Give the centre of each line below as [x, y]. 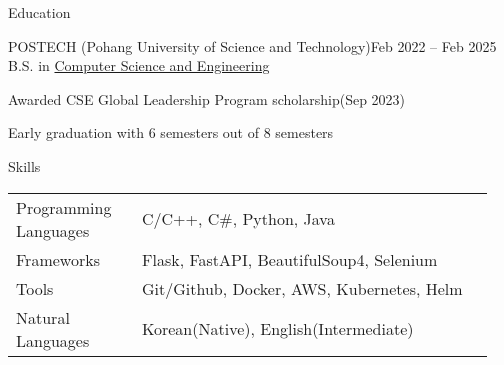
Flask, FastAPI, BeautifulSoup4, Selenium [289, 259]
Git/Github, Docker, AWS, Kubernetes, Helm [302, 288]
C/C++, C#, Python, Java [238, 219]
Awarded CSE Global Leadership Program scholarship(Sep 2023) [207, 98]
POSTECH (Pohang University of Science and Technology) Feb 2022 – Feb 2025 [252, 45]
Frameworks [58, 259]
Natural [43, 317]
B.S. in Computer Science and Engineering [139, 65]
